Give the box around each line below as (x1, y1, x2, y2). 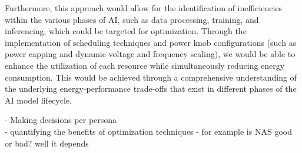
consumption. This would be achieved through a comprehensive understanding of (5, 71, 297, 83)
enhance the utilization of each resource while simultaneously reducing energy (5, 59, 285, 71)
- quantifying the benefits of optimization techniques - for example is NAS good (5, 125, 292, 137)
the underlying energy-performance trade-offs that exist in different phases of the (5, 82, 297, 95)
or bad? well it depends (5, 137, 89, 149)
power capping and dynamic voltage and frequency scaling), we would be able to (5, 48, 296, 60)
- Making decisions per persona (5, 114, 117, 126)
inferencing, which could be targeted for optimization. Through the (5, 25, 247, 37)
